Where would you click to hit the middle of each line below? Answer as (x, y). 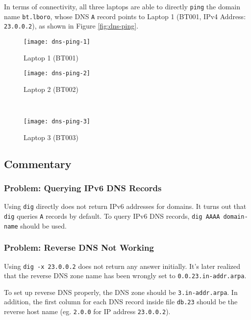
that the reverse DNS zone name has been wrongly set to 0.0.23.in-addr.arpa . (125, 276)
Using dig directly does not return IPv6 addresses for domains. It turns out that (125, 206)
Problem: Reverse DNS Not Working (79, 247)
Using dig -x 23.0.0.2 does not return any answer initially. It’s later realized (122, 266)
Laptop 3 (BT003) (51, 137)
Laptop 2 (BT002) (51, 89)
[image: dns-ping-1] (57, 42)
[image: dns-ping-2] (57, 73)
